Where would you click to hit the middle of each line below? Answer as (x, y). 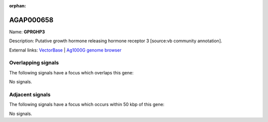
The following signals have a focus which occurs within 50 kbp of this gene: (87, 105)
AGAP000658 (32, 20)
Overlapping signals (34, 63)
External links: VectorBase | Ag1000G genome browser (65, 50)
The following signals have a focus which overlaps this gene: (71, 72)
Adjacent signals (30, 94)
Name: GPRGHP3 (27, 32)
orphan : (18, 6)
